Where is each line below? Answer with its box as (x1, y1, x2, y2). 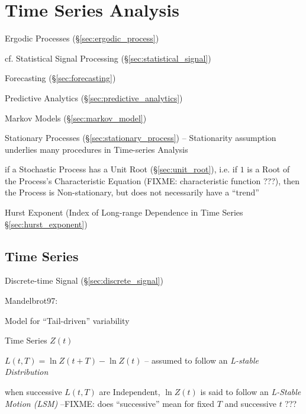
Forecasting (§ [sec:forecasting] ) (5, 72, 116, 84)
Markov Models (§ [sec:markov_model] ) (5, 111, 147, 124)
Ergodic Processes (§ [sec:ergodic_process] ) (5, 32, 159, 44)
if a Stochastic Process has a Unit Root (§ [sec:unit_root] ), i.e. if (5, 163, 238, 175)
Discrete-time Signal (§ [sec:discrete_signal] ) (5, 274, 163, 287)
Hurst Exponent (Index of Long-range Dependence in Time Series (5, 206, 243, 219)
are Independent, (99, 386, 160, 398)
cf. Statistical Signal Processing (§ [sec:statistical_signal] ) (5, 52, 211, 64)
